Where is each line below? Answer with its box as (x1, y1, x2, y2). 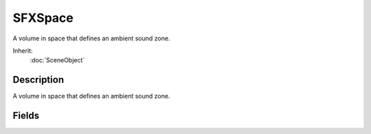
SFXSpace (12, 10, 74, 25)
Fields (12, 110, 40, 122)
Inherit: (12, 46, 33, 55)
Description (12, 74, 65, 85)
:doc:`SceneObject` (30, 56, 85, 64)
